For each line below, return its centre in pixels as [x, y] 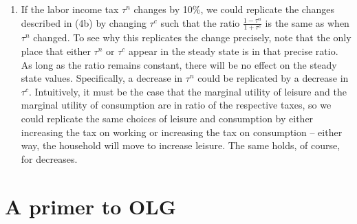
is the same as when [307, 22]
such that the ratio [200, 22]
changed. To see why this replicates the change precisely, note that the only [192, 37]
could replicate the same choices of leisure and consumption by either [167, 118]
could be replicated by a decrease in [273, 78]
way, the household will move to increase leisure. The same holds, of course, [181, 145]
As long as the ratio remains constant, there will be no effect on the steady [179, 64]
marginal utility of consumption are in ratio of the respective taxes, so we [176, 105]
